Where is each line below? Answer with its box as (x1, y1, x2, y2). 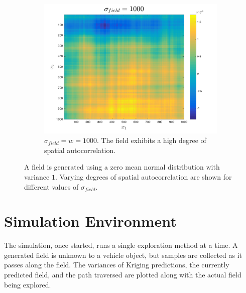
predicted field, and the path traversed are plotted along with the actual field (4, 269, 241, 280)
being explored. (4, 279, 51, 289)
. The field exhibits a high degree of (96, 135, 206, 145)
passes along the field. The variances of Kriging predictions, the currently (4, 259, 229, 270)
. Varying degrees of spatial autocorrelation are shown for (55, 171, 232, 182)
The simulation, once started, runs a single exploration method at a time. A (4, 240, 238, 250)
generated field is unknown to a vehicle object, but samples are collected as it (4, 249, 242, 260)
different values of (24, 181, 79, 192)
